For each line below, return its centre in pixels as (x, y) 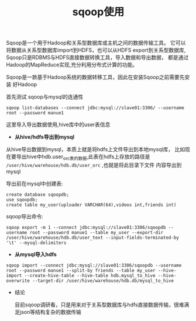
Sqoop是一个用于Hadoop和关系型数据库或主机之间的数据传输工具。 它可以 (96, 43)
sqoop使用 (98, 12)
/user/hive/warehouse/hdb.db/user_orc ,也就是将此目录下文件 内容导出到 (94, 165)
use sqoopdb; (22, 200)
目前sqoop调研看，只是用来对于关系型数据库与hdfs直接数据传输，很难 (99, 305)
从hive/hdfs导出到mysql (44, 137)
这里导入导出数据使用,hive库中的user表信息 (58, 125)
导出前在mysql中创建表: (35, 183)
